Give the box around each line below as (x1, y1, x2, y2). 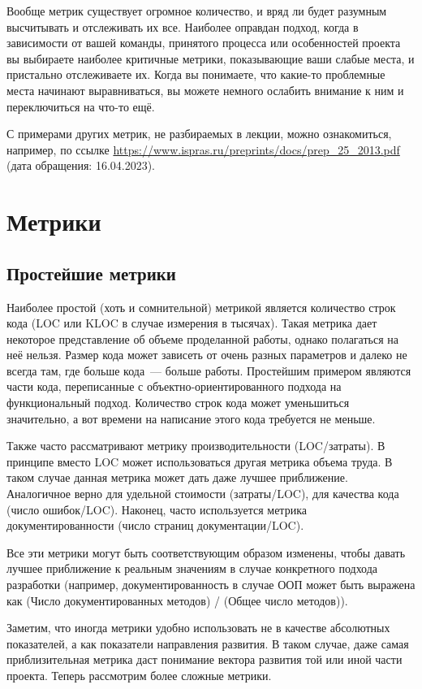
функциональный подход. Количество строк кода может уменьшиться (6, 394, 350, 411)
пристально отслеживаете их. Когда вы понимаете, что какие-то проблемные (6, 66, 385, 83)
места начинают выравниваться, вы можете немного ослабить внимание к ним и (6, 81, 404, 98)
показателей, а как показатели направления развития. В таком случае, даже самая (6, 635, 409, 652)
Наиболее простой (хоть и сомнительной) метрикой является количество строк (6, 298, 396, 315)
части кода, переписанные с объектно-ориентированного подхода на (6, 378, 342, 395)
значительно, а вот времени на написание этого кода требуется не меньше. (6, 409, 376, 427)
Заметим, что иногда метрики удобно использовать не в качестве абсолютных (6, 619, 390, 636)
